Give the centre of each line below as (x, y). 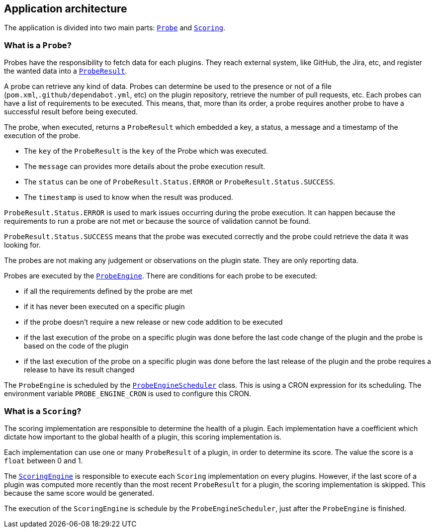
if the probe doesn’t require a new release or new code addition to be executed (153, 322)
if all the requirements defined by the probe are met (108, 291)
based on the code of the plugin (76, 346)
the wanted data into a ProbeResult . (66, 71)
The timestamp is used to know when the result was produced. (129, 197)
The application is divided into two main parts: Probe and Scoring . (115, 28)
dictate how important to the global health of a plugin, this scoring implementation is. (143, 437)
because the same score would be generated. (79, 493)
